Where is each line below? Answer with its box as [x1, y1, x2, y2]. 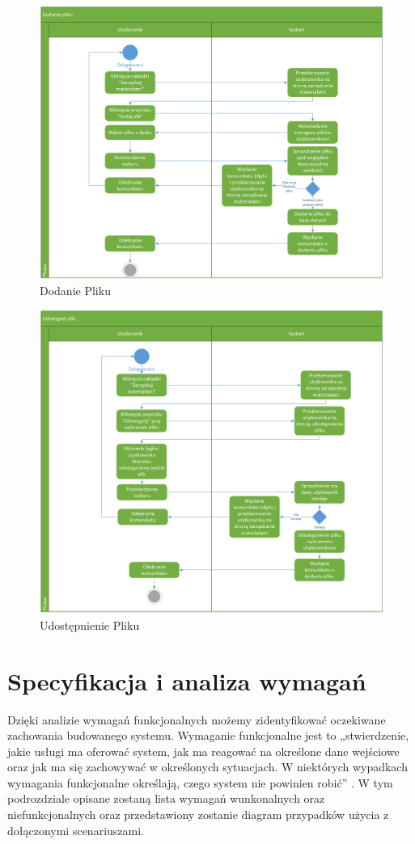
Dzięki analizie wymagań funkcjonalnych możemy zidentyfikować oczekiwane [7, 711, 386, 728]
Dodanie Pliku [40, 282, 111, 299]
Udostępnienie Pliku [40, 616, 140, 633]
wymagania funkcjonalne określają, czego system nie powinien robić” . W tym [7, 774, 393, 791]
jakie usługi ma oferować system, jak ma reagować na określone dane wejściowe [7, 742, 400, 759]
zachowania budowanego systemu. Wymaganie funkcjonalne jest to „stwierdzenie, [7, 727, 409, 744]
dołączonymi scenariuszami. [7, 821, 144, 838]
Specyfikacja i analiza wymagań [7, 664, 366, 697]
